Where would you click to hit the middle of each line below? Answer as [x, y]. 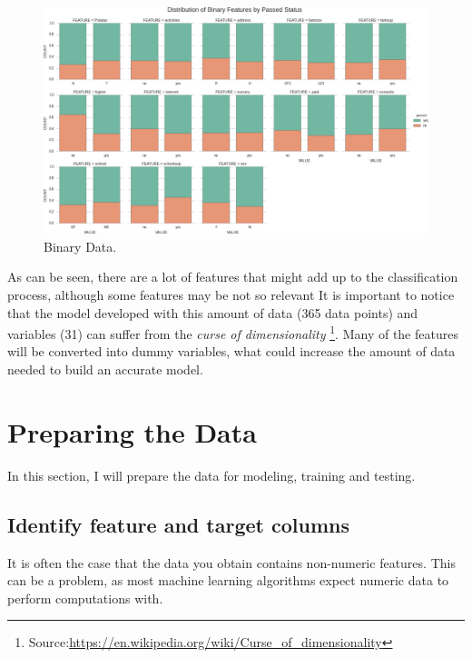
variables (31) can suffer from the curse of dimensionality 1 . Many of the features [233, 332]
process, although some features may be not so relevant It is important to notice [231, 295]
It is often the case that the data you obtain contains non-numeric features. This [231, 562]
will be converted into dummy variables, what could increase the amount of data [231, 351]
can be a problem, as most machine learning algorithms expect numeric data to [228, 580]
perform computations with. [85, 598]
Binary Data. [80, 246]
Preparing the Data [132, 431]
